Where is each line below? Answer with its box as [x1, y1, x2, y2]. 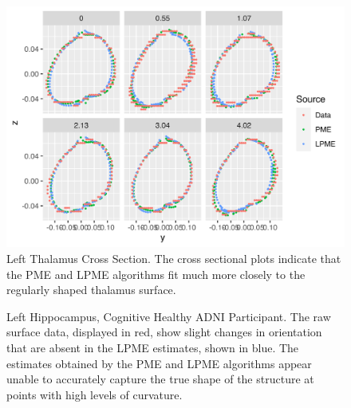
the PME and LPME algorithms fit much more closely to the [6, 265, 306, 282]
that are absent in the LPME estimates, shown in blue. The [6, 339, 299, 355]
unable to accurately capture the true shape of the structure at [6, 371, 314, 387]
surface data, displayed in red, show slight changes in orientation [6, 324, 322, 340]
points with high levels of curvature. [6, 386, 183, 402]
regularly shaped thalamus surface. [6, 281, 176, 298]
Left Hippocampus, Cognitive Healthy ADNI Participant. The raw [6, 308, 331, 324]
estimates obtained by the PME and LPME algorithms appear [6, 355, 312, 371]
